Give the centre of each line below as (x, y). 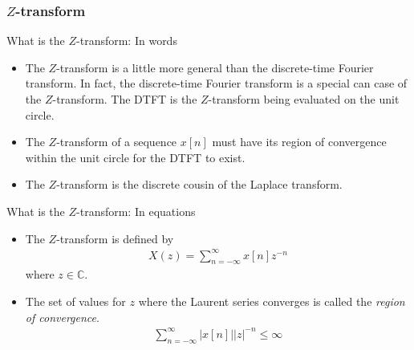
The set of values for (75, 301)
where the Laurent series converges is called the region (272, 301)
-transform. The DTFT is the (125, 99)
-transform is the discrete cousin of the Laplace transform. (199, 184)
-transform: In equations (136, 211)
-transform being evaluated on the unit (304, 99)
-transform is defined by (115, 238)
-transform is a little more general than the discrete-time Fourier (215, 67)
